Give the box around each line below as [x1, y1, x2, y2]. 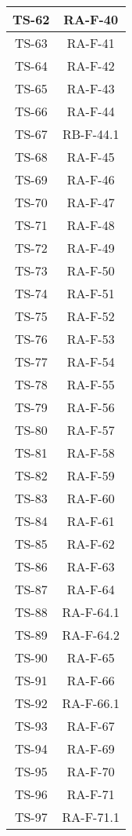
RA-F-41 [66, 34, 115, 52]
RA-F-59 [66, 466, 115, 484]
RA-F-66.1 [62, 694, 120, 712]
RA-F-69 [66, 739, 115, 758]
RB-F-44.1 [62, 125, 120, 143]
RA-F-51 [66, 284, 115, 302]
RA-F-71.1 [62, 808, 120, 826]
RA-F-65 [66, 648, 115, 666]
